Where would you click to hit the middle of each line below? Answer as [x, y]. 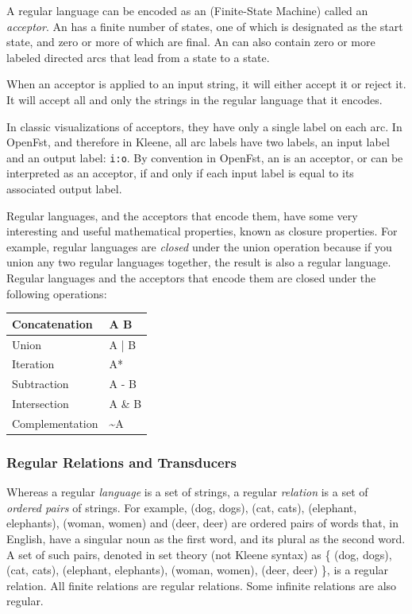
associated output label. [64, 188]
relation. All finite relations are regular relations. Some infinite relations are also [202, 585]
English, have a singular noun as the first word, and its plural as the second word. [206, 538]
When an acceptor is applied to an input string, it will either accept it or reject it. [206, 84]
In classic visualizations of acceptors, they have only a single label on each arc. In [204, 126]
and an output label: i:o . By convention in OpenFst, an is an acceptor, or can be [205, 157]
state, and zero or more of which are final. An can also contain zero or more [191, 42]
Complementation [55, 423]
